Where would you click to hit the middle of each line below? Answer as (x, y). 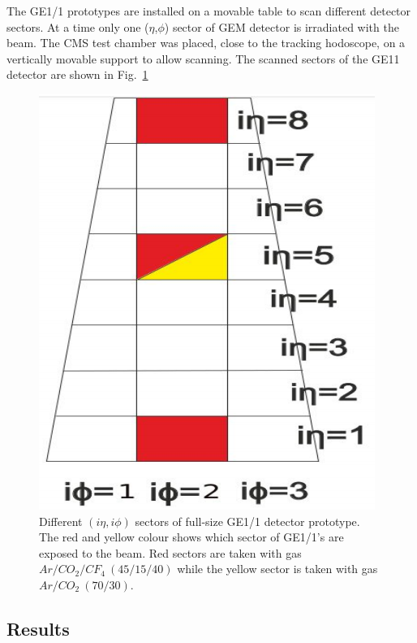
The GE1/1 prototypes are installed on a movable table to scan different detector (209, 11)
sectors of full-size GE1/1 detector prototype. (247, 521)
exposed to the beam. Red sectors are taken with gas (170, 552)
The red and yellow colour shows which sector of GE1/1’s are (191, 537)
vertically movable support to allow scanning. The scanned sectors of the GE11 (203, 58)
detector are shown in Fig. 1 (77, 74)
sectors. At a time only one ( (78, 26)
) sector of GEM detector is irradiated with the (282, 26)
